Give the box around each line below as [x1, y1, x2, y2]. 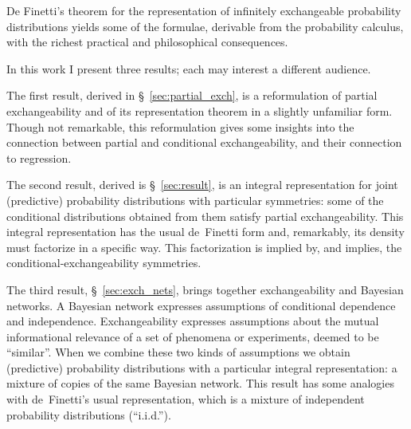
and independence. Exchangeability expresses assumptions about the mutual [6, 313, 379, 329]
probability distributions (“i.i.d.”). [6, 406, 171, 423]
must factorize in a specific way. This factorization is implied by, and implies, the [6, 238, 402, 255]
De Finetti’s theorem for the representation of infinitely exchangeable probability [6, 2, 401, 18]
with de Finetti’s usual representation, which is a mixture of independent [6, 391, 365, 407]
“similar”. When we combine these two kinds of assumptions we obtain [6, 344, 350, 360]
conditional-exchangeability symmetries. [6, 254, 202, 271]
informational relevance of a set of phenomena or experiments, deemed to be [6, 328, 379, 344]
